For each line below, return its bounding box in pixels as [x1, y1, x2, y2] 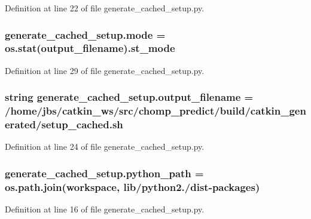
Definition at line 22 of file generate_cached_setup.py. [5, 2, 205, 14]
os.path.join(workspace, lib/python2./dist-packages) [5, 179, 260, 194]
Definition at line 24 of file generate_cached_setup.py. [5, 140, 205, 153]
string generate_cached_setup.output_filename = [5, 90, 254, 104]
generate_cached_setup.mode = [5, 27, 166, 42]
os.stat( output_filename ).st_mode [5, 41, 175, 55]
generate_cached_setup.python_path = [5, 165, 204, 180]
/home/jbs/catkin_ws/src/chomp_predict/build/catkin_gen [5, 103, 306, 118]
